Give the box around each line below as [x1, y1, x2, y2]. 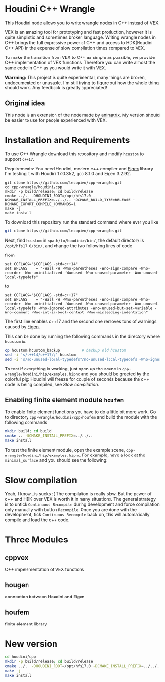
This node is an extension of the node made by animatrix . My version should [5, 112, 160, 118]
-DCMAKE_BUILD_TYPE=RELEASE [73, 198, 131, 202]
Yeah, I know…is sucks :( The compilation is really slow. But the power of [5, 490, 152, 497]
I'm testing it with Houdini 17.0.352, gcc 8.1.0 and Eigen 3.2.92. [5, 170, 131, 176]
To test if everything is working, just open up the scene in [5, 366, 121, 372]
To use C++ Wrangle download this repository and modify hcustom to [5, 151, 144, 157]
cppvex [5, 554, 28, 562]
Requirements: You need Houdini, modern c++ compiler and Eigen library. [5, 166, 155, 171]
